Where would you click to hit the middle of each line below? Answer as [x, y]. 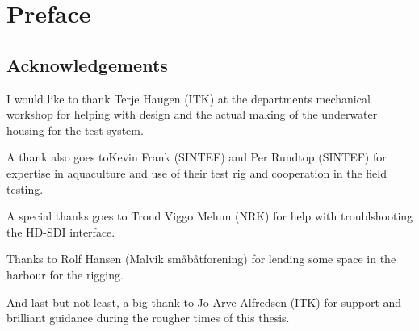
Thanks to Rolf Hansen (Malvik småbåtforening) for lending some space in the [201, 259]
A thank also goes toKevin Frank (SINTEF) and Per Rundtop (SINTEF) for [197, 157]
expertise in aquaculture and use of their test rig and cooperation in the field [197, 172]
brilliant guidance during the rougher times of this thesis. [148, 318]
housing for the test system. [75, 130]
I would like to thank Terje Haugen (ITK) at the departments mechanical [189, 98]
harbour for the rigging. [65, 274]
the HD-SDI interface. [61, 231]
